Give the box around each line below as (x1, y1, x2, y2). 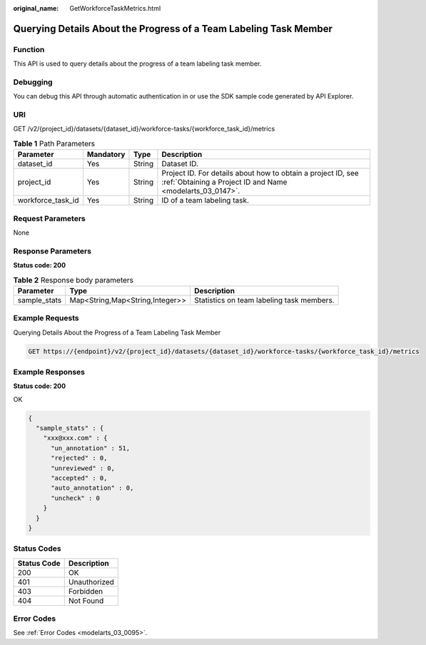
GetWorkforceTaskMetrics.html (69, 4, 161, 12)
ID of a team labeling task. (161, 195, 250, 205)
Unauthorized (68, 577, 114, 586)
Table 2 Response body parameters (13, 275, 133, 285)
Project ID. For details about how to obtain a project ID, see (161, 168, 360, 178)
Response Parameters (13, 246, 92, 256)
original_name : (13, 4, 59, 12)
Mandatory (86, 150, 126, 160)
